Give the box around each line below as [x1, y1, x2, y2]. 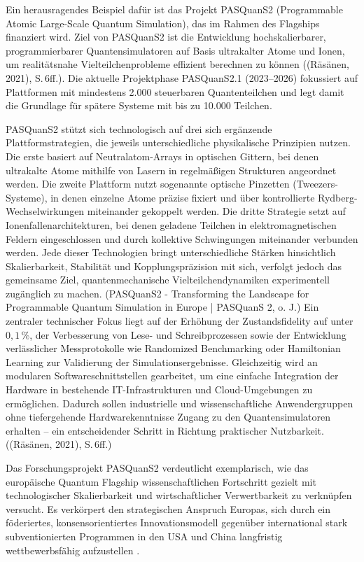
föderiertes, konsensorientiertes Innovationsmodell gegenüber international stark [6, 515, 348, 530]
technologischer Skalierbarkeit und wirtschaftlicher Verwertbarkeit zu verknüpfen [6, 488, 352, 503]
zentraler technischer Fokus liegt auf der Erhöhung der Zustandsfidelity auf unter [6, 314, 353, 328]
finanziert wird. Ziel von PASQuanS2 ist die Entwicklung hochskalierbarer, [6, 29, 326, 44]
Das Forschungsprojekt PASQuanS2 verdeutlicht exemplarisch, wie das [6, 461, 309, 475]
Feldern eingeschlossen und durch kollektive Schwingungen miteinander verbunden [6, 231, 358, 246]
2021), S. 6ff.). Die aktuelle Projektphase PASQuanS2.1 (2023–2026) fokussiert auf [6, 70, 358, 85]
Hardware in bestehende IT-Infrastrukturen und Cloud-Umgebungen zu [6, 382, 313, 397]
